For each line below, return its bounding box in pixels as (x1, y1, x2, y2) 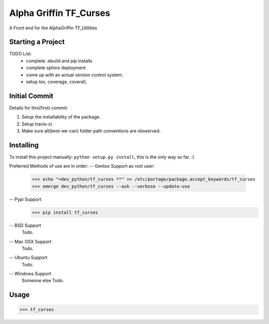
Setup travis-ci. (21, 121, 53, 127)
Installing (9, 141, 39, 149)
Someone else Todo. (21, 278, 64, 284)
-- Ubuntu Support (9, 254, 48, 261)
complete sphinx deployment (26, 65, 86, 71)
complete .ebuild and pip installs (26, 58, 93, 64)
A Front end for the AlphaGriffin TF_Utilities (9, 25, 97, 31)
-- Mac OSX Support (9, 238, 52, 244)
